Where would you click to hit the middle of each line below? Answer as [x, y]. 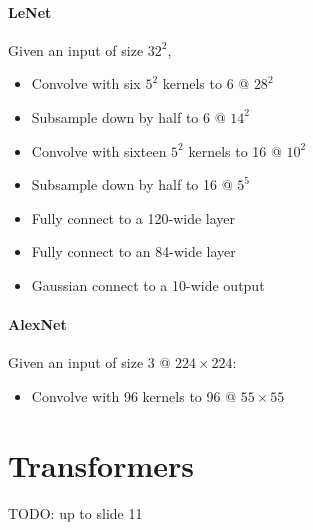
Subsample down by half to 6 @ [128, 116]
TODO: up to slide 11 [75, 512]
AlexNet [37, 324]
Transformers [101, 464]
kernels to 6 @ [206, 83]
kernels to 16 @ [235, 150]
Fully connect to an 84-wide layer [133, 251]
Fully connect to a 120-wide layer [133, 217]
